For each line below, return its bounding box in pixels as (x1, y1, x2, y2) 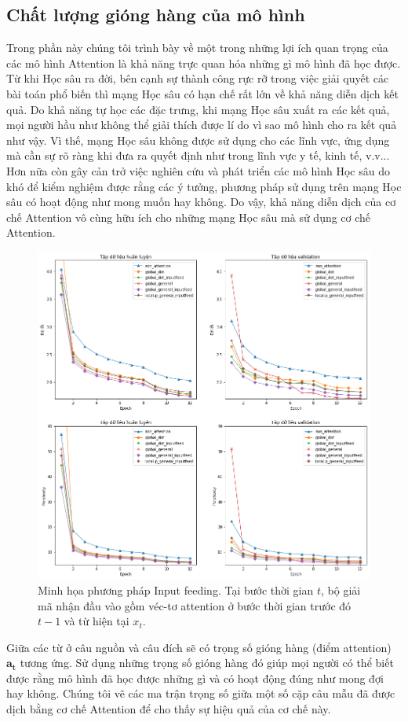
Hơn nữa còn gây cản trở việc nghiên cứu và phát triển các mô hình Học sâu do (6, 162, 390, 179)
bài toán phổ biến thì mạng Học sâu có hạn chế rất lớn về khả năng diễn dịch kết (6, 85, 399, 101)
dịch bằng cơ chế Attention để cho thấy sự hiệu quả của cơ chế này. (6, 701, 331, 717)
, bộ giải (320, 581, 361, 598)
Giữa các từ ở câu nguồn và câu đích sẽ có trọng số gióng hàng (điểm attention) (6, 639, 392, 655)
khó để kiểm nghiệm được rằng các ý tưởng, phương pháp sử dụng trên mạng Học (6, 178, 402, 194)
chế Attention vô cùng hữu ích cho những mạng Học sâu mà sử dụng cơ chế (6, 208, 371, 225)
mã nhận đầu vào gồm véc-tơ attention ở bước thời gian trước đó (38, 597, 352, 613)
